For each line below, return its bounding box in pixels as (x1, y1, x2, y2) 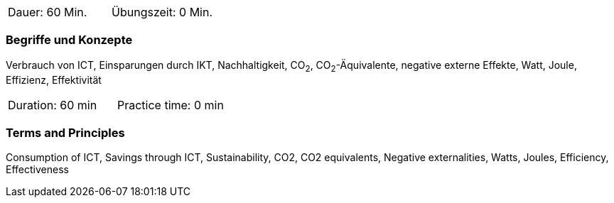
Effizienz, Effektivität (6, 73, 102, 86)
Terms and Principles (6, 125, 125, 140)
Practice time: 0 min (117, 97, 224, 112)
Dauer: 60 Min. (8, 5, 87, 19)
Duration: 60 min (8, 97, 97, 112)
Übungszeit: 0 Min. (112, 5, 213, 19)
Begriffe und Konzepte (6, 33, 133, 48)
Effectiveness (6, 163, 69, 176)
